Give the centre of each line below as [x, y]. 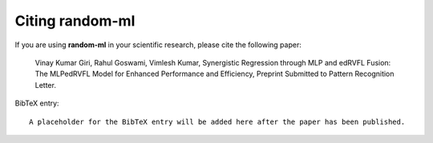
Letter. [45, 85]
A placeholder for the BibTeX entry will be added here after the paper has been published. [217, 121]
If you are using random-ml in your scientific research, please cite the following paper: [158, 45]
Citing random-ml [75, 21]
